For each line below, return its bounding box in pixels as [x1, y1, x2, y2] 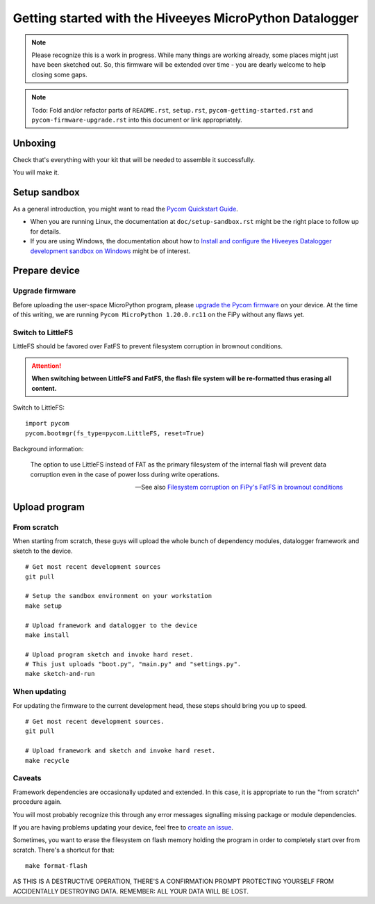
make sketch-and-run [25, 670, 95, 678]
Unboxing [12, 137, 56, 149]
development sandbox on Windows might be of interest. [30, 247, 191, 255]
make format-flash [25, 862, 88, 870]
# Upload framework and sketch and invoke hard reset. [25, 747, 216, 754]
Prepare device [12, 265, 80, 277]
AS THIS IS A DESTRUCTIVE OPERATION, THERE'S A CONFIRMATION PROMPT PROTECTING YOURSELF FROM [12, 877, 335, 886]
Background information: [12, 445, 84, 453]
